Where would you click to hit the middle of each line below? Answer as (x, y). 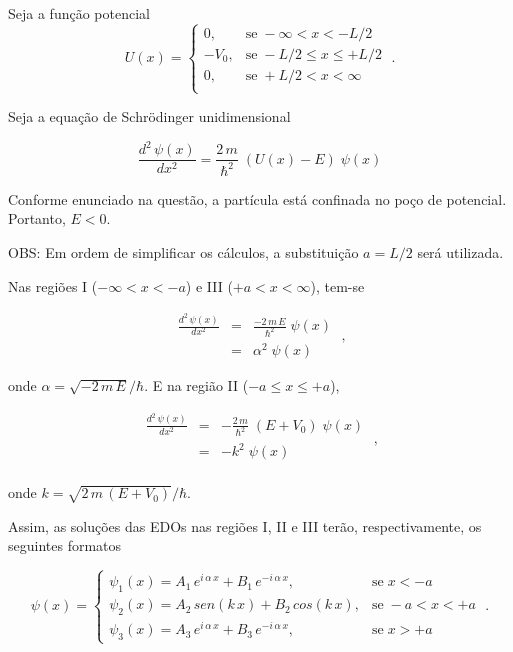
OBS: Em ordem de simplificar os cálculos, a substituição (183, 251)
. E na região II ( (196, 385)
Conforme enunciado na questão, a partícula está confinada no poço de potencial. (257, 198)
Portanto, (37, 218)
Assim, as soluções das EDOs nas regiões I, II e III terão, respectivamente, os (245, 525)
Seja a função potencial (79, 13)
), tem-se (337, 285)
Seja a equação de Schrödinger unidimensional (149, 116)
